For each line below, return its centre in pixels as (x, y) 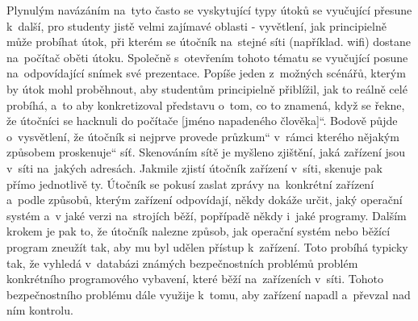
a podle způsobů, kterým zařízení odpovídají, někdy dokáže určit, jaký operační (205, 200)
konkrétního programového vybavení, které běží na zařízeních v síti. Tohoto (195, 279)
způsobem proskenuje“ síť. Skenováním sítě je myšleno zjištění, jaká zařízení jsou (206, 152)
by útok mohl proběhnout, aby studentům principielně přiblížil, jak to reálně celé (207, 88)
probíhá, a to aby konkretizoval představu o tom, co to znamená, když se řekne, (206, 104)
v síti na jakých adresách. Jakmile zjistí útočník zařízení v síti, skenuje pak (194, 167)
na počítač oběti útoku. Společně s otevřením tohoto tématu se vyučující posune (207, 57)
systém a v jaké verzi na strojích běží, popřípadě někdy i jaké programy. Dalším (207, 215)
